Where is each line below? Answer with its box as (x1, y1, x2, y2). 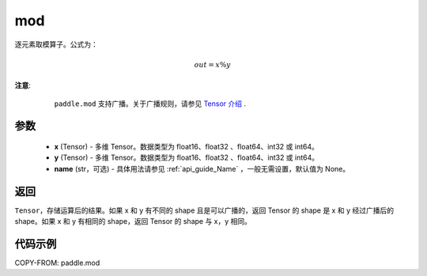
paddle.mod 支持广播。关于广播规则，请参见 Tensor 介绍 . (54, 99, 247, 108)
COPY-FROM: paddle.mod (14, 258, 100, 267)
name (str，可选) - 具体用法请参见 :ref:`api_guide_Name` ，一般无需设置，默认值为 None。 (54, 164, 350, 173)
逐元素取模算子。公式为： (14, 40, 98, 49)
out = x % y (194, 60, 231, 69)
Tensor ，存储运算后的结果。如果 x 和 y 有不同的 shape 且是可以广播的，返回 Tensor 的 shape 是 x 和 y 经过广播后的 (14, 206, 395, 215)
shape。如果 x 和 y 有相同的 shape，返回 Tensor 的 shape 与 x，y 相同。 (14, 217, 252, 225)
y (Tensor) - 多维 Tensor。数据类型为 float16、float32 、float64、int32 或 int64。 (54, 153, 319, 162)
